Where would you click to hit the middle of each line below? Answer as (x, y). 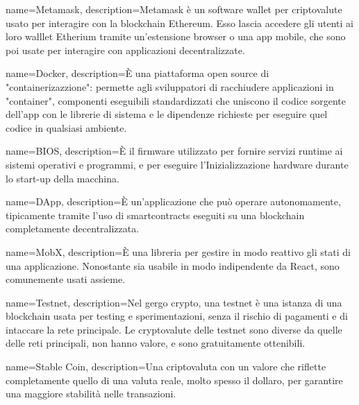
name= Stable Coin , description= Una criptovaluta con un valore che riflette (166, 367)
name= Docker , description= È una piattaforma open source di (137, 73)
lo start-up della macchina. (62, 178)
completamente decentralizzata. (73, 229)
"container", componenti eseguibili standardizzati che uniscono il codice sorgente (176, 100)
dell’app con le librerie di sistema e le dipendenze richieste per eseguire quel (167, 114)
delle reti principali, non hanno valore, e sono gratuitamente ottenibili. (156, 343)
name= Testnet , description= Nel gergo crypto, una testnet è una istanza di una (174, 302)
